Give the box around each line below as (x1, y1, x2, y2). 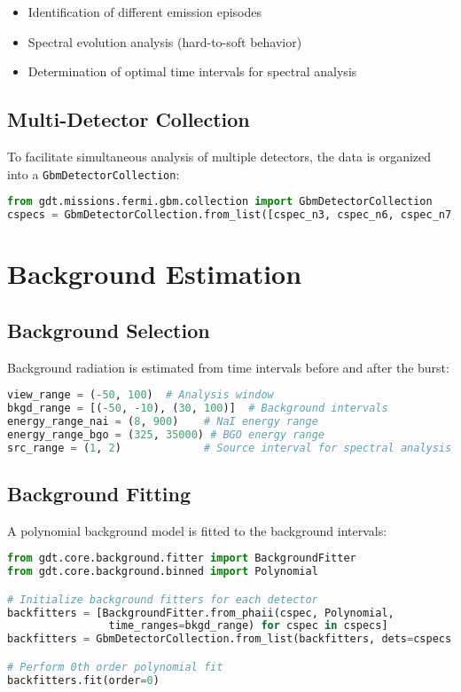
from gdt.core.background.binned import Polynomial (7, 565, 318, 578)
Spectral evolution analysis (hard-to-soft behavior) (27, 32, 302, 51)
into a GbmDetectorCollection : (7, 164, 180, 183)
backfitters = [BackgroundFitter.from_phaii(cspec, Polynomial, (7, 606, 395, 619)
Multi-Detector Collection (7, 106, 250, 133)
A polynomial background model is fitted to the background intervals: (7, 521, 387, 539)
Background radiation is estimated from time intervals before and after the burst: (7, 358, 449, 376)
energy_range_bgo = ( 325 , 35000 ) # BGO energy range (7, 428, 324, 441)
